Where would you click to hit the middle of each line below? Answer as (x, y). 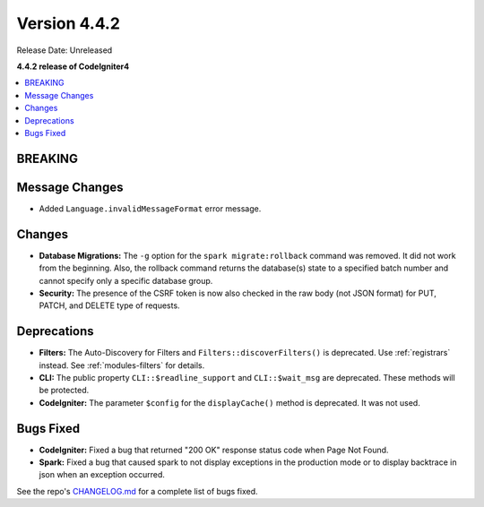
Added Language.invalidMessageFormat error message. (150, 208)
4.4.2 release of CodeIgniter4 (73, 66)
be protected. (64, 391)
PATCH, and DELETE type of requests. (109, 305)
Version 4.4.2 (69, 23)
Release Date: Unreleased (65, 50)
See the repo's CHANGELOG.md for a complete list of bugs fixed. (138, 491)
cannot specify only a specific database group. (126, 280)
